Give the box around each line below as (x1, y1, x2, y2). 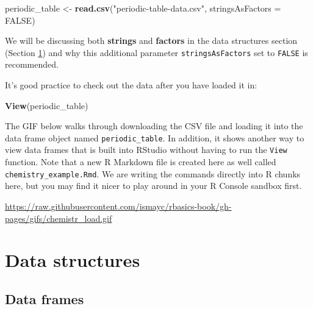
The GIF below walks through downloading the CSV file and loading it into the (5, 119, 303, 132)
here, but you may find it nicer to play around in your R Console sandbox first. (5, 179, 302, 192)
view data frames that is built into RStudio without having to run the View (5, 143, 287, 156)
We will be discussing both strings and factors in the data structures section (5, 34, 298, 47)
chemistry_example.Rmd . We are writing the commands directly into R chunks (5, 167, 301, 180)
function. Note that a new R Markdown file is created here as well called (5, 155, 276, 168)
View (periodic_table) (5, 99, 88, 112)
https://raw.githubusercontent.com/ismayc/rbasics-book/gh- (5, 199, 232, 212)
